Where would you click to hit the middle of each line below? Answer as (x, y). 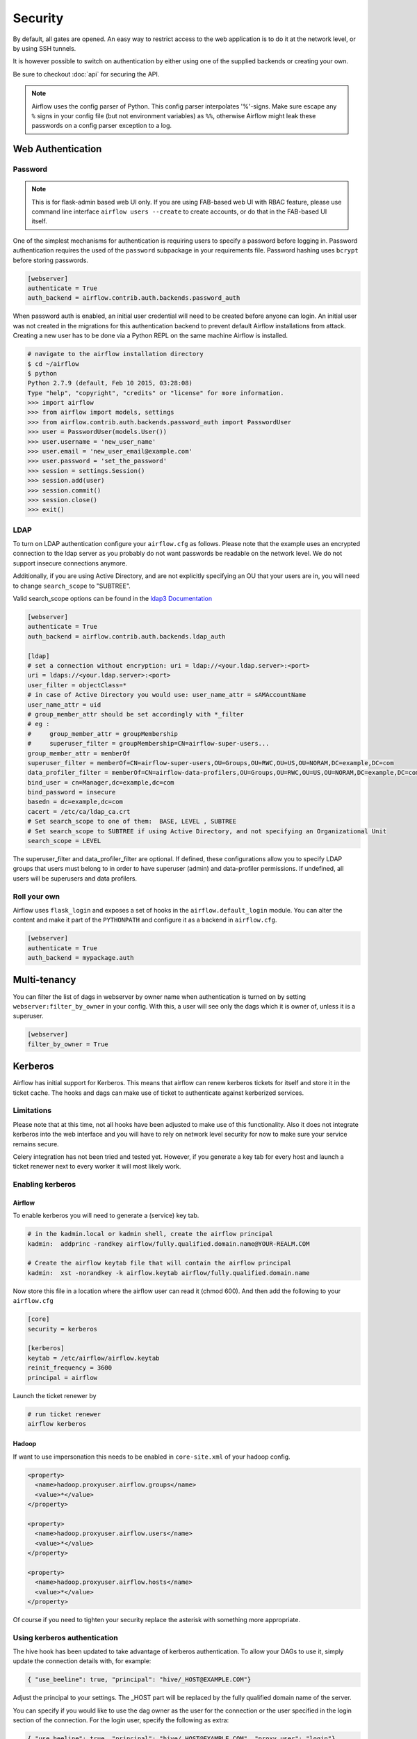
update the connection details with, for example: (82, 1661)
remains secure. (36, 1144)
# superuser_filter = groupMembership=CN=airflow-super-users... (148, 744)
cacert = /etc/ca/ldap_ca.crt (79, 811)
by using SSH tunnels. (44, 48)
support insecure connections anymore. (70, 563)
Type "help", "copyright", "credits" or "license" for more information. (156, 393)
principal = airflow (62, 1378)
